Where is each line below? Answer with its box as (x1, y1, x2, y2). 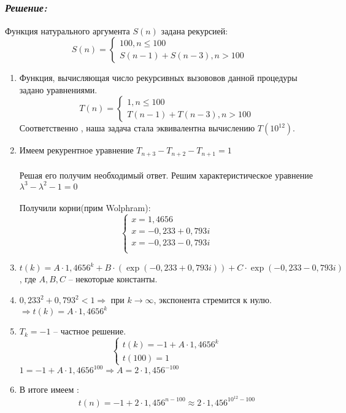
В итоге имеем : (19, 383, 79, 396)
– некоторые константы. (68, 272, 158, 285)
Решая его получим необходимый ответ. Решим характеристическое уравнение (19, 168, 313, 181)
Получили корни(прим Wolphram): (19, 201, 151, 214)
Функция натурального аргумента (5, 24, 130, 37)
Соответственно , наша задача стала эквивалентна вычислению (19, 122, 255, 134)
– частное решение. (53, 325, 126, 338)
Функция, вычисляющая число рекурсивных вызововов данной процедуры (19, 71, 298, 84)
